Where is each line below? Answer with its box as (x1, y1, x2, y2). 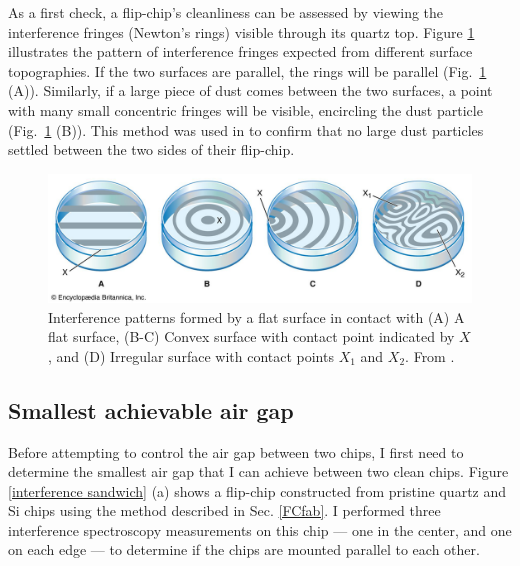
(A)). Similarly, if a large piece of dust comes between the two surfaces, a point (8, 80, 493, 101)
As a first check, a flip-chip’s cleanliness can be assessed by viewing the (8, 2, 444, 22)
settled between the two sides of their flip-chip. (8, 139, 295, 160)
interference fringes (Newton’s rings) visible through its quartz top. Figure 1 (8, 21, 475, 42)
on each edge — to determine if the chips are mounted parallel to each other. (8, 539, 480, 560)
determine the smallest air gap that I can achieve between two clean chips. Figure (8, 461, 509, 482)
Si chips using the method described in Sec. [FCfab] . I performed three (8, 500, 441, 521)
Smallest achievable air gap (8, 394, 294, 425)
